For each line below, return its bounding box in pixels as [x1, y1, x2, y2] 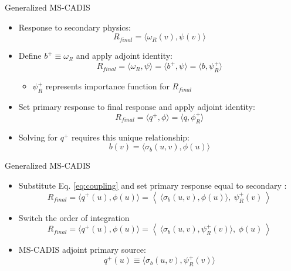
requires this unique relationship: [71, 131, 190, 143]
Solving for [18, 131, 57, 143]
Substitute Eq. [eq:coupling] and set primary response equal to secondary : [18, 179, 287, 191]
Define [18, 49, 42, 62]
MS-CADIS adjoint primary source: [18, 243, 146, 256]
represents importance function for [45, 80, 170, 92]
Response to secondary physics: [18, 21, 131, 33]
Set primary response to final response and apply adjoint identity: [18, 100, 255, 112]
